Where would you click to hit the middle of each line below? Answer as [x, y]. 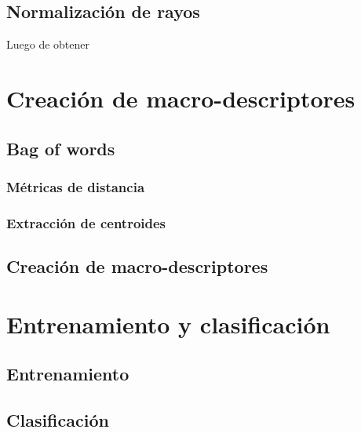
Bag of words [61, 148]
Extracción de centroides [86, 222]
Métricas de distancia [76, 186]
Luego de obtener [48, 44]
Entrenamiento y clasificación [168, 324]
